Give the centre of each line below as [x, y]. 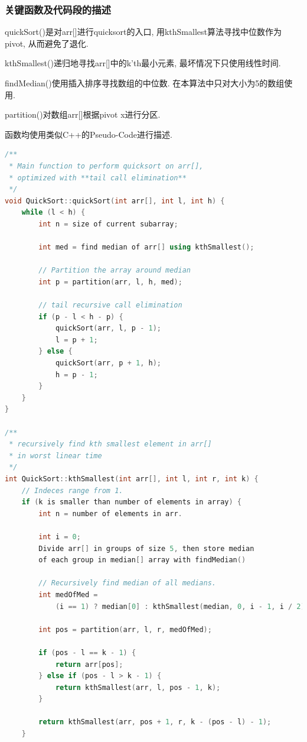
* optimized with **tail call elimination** [98, 178]
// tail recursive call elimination [110, 305]
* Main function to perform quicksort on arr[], [106, 166]
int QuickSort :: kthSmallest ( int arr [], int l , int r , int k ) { [132, 479]
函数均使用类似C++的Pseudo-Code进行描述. [89, 134]
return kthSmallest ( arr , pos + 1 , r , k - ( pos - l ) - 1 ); [155, 722]
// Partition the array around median [115, 270]
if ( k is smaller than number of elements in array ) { [131, 502]
